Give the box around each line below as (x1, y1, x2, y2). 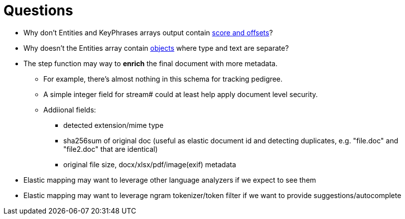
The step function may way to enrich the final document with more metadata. (23, 59, 277, 68)
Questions (3, 2, 73, 19)
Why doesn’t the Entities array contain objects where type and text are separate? (23, 43, 289, 52)
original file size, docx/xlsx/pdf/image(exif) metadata (63, 160, 236, 169)
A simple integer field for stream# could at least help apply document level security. (43, 90, 318, 99)
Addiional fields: (43, 105, 96, 114)
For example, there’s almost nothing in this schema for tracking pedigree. (43, 74, 283, 83)
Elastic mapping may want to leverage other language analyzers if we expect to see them (23, 175, 316, 184)
